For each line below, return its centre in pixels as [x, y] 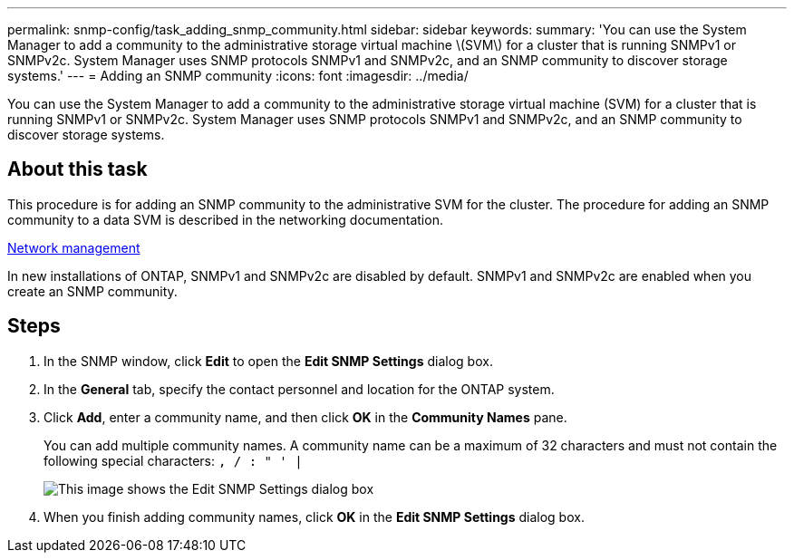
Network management [74, 247]
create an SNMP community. [92, 291]
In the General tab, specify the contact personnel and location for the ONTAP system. [299, 389]
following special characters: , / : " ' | [173, 460]
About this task [77, 169]
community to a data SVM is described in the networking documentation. [225, 219]
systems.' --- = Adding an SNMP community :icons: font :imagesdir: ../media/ [238, 76]
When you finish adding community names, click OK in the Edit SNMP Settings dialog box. [314, 517]
